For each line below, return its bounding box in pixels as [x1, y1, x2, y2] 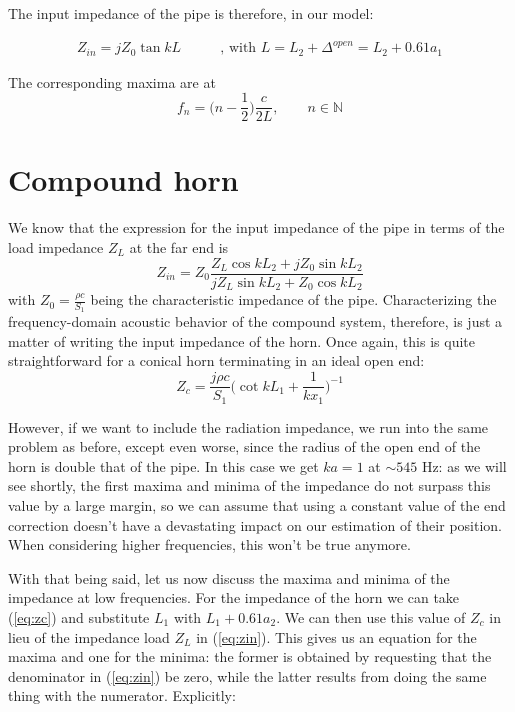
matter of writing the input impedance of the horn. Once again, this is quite [8, 330, 475, 351]
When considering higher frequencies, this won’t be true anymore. [8, 534, 411, 555]
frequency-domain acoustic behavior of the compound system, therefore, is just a [8, 311, 503, 332]
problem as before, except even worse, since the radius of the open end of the [8, 436, 481, 457]
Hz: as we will [421, 455, 507, 476]
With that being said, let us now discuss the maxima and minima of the [8, 567, 450, 588]
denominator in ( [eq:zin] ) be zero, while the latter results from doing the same [8, 665, 487, 686]
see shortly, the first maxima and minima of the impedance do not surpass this [8, 475, 491, 496]
